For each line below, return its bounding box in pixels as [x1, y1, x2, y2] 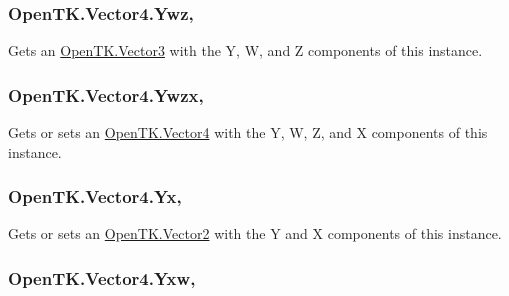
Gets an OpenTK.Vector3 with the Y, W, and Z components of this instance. [8, 40, 483, 61]
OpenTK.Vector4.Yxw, [8, 265, 196, 290]
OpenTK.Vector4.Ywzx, [8, 82, 204, 107]
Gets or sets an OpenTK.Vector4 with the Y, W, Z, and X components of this [8, 122, 488, 143]
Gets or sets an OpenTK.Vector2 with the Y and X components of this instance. [8, 223, 502, 244]
